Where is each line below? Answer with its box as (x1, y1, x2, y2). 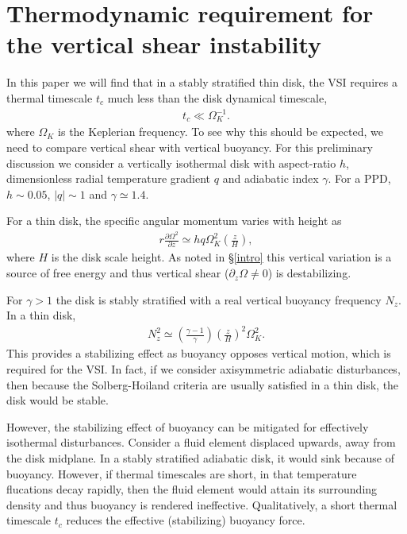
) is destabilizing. (267, 265, 351, 281)
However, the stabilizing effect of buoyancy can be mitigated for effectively (6, 418, 369, 435)
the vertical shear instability (6, 28, 322, 60)
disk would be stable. (6, 392, 109, 408)
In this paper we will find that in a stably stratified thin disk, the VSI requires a (6, 74, 397, 91)
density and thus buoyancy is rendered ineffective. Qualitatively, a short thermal (6, 496, 397, 513)
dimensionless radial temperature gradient (6, 170, 211, 187)
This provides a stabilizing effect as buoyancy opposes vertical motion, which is (6, 345, 391, 362)
